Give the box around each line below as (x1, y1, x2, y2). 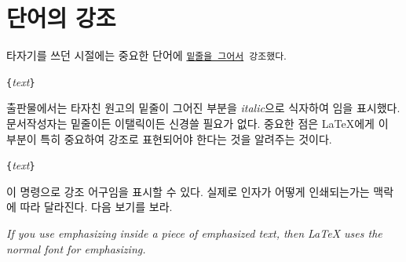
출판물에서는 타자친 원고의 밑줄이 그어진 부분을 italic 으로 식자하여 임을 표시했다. (6, 100, 401, 116)
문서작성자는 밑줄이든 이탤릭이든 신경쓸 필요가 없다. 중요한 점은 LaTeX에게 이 (6, 115, 389, 132)
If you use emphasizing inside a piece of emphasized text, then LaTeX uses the (6, 225, 382, 242)
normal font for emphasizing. (6, 240, 146, 257)
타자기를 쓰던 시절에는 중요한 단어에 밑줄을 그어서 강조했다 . (6, 47, 287, 64)
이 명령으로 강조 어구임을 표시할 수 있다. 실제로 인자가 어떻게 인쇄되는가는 (6, 183, 370, 199)
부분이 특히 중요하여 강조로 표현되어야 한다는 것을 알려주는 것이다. (6, 130, 332, 147)
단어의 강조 (6, 2, 116, 34)
